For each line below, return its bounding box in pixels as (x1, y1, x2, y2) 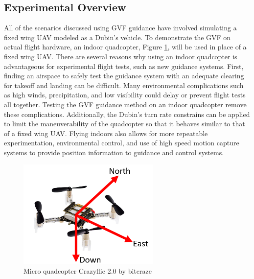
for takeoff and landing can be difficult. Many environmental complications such (4, 80, 244, 90)
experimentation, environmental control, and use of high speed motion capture (4, 138, 239, 148)
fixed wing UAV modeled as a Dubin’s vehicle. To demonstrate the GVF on (4, 32, 231, 42)
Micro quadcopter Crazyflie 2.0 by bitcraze (23, 266, 152, 276)
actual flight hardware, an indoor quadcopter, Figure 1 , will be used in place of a (4, 42, 247, 52)
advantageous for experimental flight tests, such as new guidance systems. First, (4, 61, 244, 71)
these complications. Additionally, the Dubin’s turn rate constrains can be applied (4, 109, 250, 119)
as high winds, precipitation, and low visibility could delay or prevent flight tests (4, 90, 246, 100)
